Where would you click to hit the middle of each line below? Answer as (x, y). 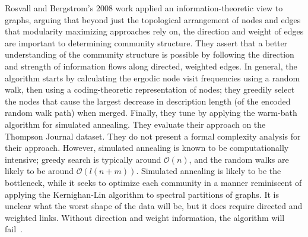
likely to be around (39, 171)
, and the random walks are (239, 159)
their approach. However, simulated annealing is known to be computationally (147, 148)
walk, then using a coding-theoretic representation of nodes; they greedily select (150, 89)
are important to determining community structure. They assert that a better (146, 42)
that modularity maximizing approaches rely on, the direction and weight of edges (154, 31)
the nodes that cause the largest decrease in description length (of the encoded (148, 101)
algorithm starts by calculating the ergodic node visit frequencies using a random (153, 78)
